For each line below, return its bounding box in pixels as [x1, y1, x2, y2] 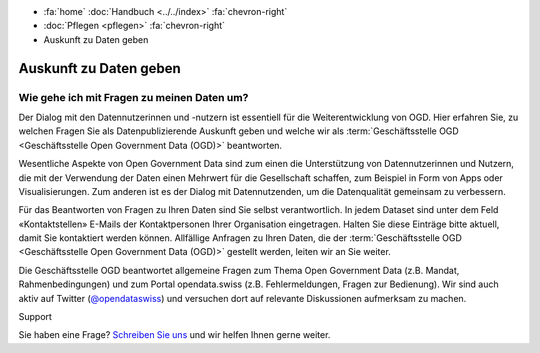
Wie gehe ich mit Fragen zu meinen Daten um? [18, 90, 249, 104]
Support [18, 311, 52, 323]
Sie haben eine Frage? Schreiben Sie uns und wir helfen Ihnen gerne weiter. [18, 329, 331, 341]
